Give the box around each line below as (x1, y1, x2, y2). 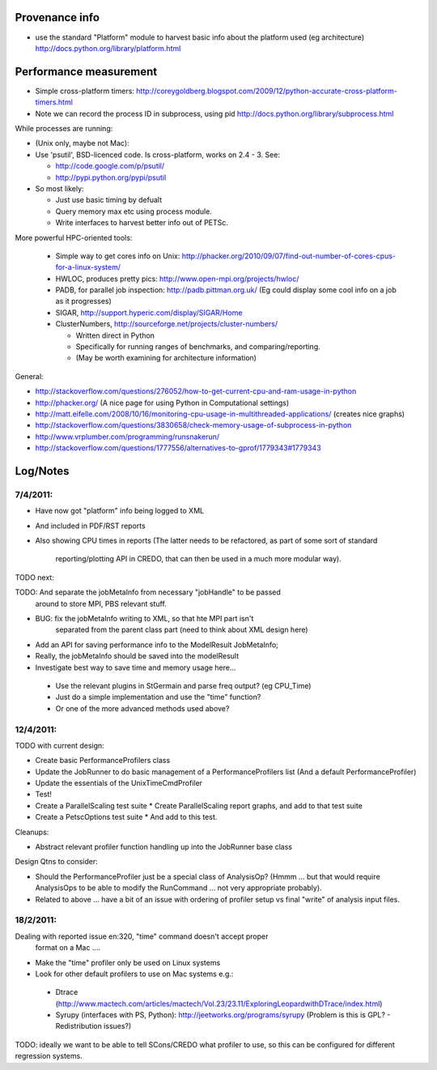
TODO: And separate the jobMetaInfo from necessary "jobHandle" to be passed (15, 587, 281, 597)
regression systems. (15, 1051, 83, 1061)
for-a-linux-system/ (55, 262, 121, 272)
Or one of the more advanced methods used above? (55, 703, 230, 713)
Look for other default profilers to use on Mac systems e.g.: (35, 969, 234, 978)
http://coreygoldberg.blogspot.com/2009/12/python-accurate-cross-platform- (136, 86, 398, 96)
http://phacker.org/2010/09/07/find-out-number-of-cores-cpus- (181, 251, 397, 261)
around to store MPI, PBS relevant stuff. (35, 599, 168, 608)
